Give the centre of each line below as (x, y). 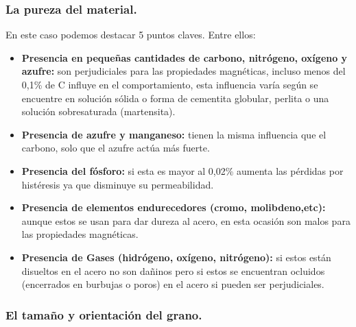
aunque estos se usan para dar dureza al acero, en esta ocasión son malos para (186, 220)
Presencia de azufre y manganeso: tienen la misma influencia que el (174, 134)
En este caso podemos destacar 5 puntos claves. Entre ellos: (131, 35)
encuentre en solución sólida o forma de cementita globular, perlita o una (175, 98)
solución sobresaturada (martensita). (98, 111)
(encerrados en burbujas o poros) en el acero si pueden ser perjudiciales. (173, 284)
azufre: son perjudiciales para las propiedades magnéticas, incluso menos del (183, 71)
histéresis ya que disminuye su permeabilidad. (118, 184)
